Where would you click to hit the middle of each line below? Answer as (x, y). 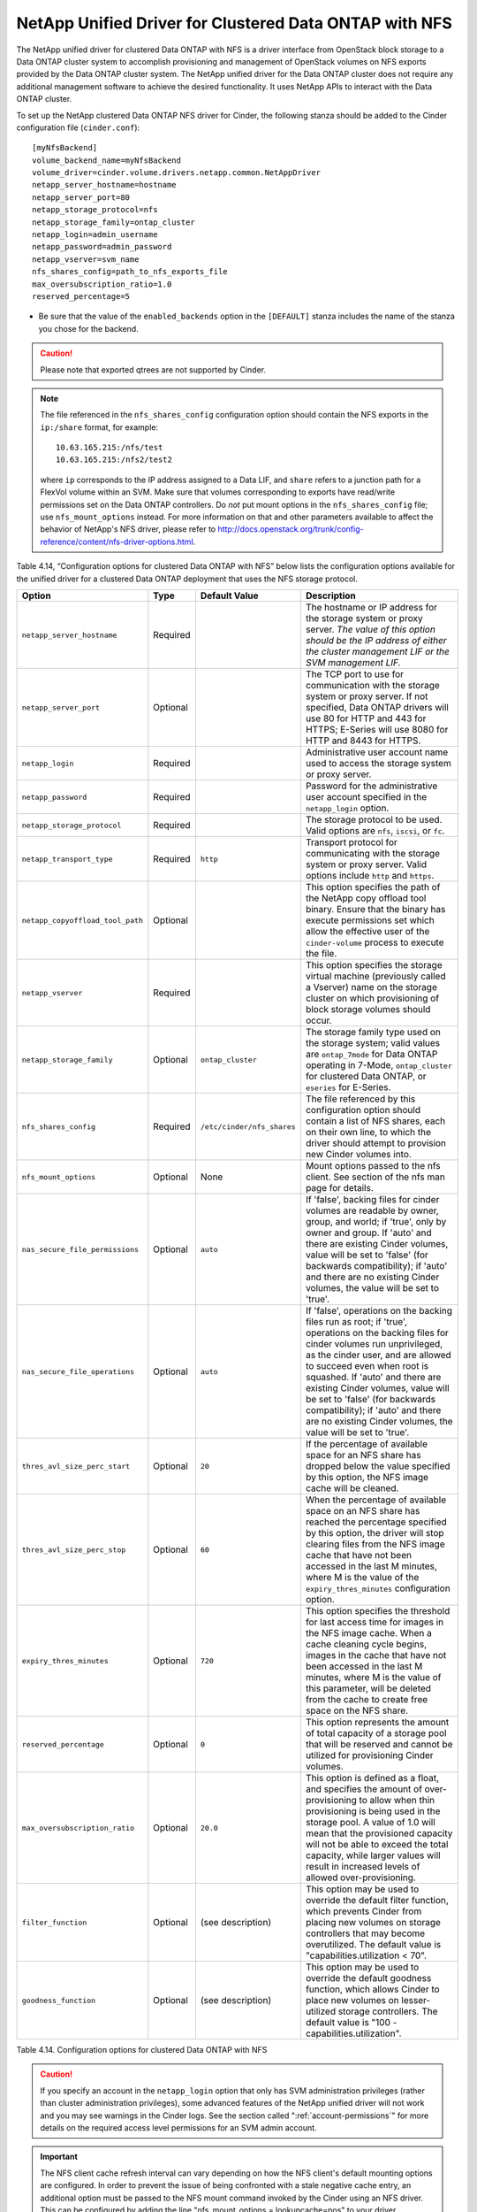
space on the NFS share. (357, 1710)
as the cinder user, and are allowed (379, 1355)
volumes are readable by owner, (372, 1210)
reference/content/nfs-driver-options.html (117, 541)
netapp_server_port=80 (81, 197)
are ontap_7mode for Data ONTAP (371, 1054)
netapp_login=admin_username (95, 235)
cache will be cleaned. (352, 1488)
